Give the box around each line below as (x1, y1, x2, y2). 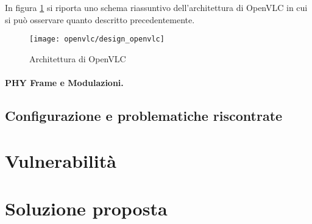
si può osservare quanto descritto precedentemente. (5, 13, 195, 26)
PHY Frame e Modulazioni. (5, 76, 124, 89)
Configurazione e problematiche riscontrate (5, 106, 283, 125)
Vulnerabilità (5, 148, 116, 173)
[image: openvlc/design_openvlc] (29, 35, 165, 44)
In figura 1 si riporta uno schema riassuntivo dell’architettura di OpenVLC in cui (5, 1, 308, 13)
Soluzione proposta (5, 195, 168, 220)
